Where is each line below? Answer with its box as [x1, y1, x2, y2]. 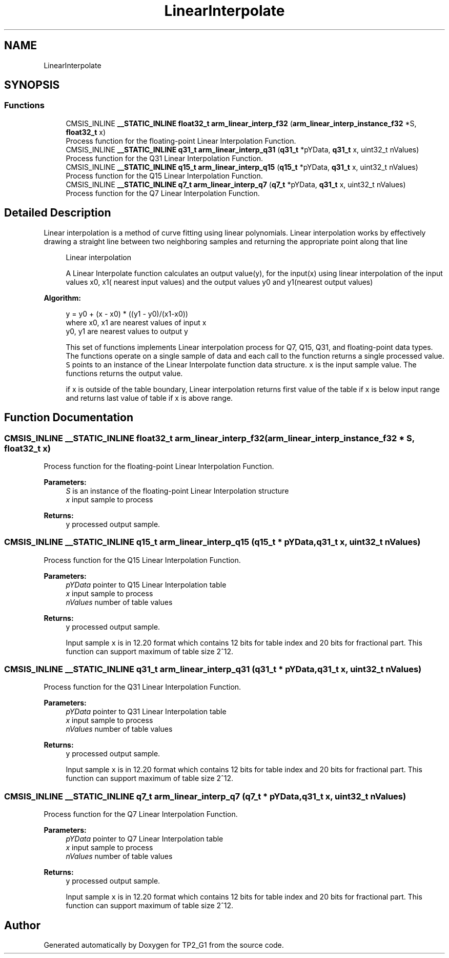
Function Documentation [4, 411, 133, 424]
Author [4, 918, 40, 932]
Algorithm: [44, 293, 81, 302]
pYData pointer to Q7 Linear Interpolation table [66, 834, 223, 844]
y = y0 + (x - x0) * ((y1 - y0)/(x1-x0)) [66, 309, 188, 318]
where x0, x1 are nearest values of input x [66, 318, 207, 327]
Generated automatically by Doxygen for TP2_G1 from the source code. [44, 940, 284, 949]
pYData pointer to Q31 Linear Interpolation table [66, 707, 227, 716]
